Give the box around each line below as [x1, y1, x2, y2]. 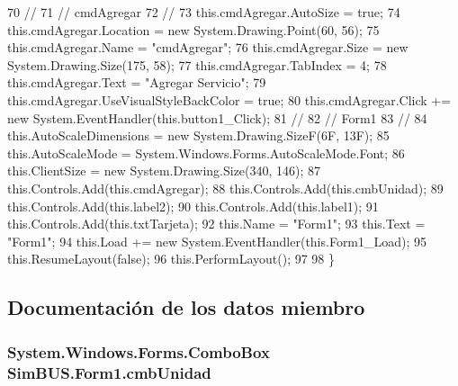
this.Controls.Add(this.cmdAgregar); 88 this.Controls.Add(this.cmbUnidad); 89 [7, 178, 444, 197]
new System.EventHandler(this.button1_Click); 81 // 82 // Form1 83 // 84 [7, 108, 427, 127]
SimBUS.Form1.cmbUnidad [7, 361, 211, 383]
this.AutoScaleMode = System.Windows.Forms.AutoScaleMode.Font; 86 [7, 143, 405, 162]
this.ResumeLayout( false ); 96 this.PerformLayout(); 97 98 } [7, 249, 336, 268]
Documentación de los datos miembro [7, 293, 365, 321]
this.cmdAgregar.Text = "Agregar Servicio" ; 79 [7, 73, 266, 92]
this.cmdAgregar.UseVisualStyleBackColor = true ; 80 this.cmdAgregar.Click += [7, 90, 452, 109]
